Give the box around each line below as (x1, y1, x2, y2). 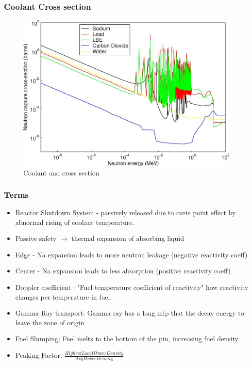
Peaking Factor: (15, 350, 62, 360)
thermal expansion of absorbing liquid (71, 233, 184, 243)
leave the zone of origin (15, 317, 84, 327)
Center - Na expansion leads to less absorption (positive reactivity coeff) (15, 266, 231, 276)
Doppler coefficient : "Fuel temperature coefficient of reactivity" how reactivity (15, 282, 249, 292)
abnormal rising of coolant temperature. (15, 217, 134, 227)
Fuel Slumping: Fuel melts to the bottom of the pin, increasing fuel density (15, 333, 238, 344)
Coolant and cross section (23, 168, 100, 178)
